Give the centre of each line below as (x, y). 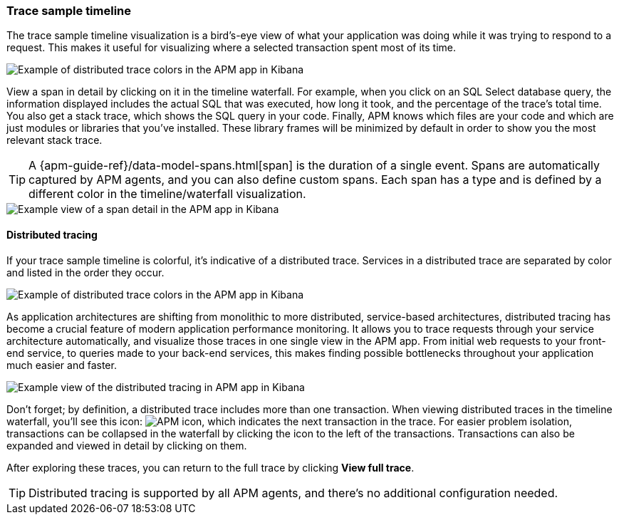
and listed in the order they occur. (85, 272)
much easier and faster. (62, 365)
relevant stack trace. (54, 140)
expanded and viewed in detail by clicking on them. (127, 445)
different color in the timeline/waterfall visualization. (167, 194)
